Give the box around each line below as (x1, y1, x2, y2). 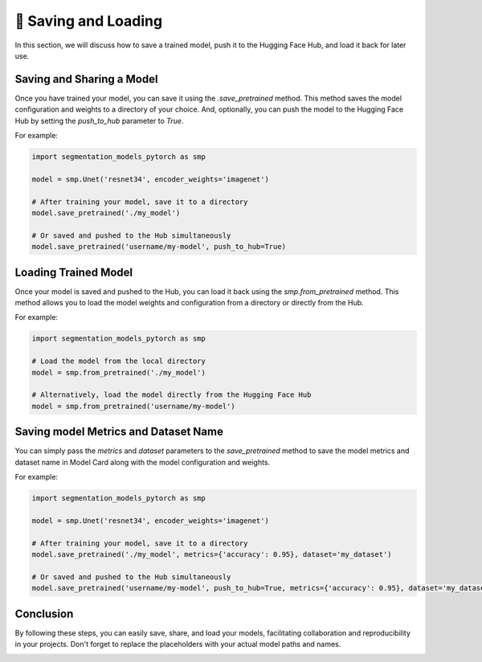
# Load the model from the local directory (31, 357, 206, 366)
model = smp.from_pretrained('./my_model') (31, 368, 206, 377)
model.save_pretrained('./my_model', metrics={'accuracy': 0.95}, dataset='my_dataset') (31, 550, 393, 558)
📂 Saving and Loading (14, 12, 163, 30)
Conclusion (14, 607, 74, 620)
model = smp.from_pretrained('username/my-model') (31, 402, 236, 411)
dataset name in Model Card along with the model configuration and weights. (14, 457, 271, 467)
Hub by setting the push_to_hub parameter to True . (14, 116, 184, 125)
